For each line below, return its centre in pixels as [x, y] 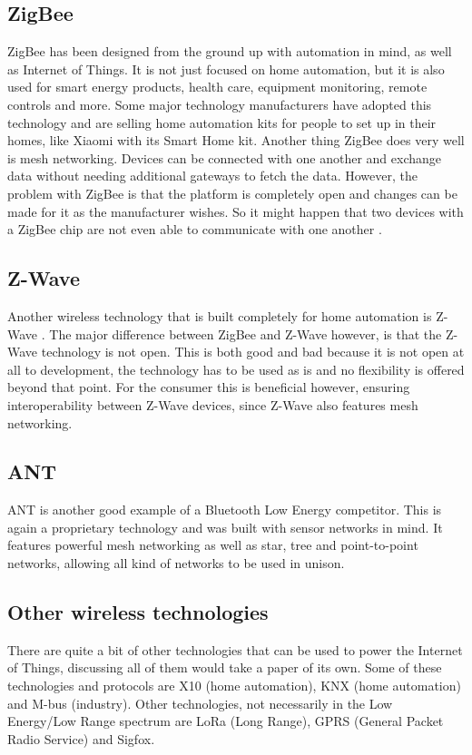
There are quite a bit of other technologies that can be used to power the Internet [235, 649]
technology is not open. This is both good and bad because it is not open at [253, 352]
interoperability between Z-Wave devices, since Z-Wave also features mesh [213, 404]
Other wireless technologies [138, 612]
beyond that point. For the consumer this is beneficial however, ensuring [209, 387]
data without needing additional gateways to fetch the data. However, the [213, 176]
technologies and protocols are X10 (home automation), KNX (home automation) [234, 686]
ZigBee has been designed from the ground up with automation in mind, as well [230, 51]
